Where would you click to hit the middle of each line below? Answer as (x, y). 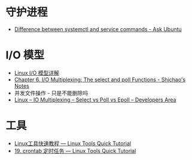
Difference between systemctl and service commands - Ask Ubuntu (98, 29)
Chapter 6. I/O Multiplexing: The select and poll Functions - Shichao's (100, 79)
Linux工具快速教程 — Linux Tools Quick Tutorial (73, 143)
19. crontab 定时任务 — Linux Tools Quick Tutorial (75, 150)
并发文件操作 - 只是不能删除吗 (51, 93)
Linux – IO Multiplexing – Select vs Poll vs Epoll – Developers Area (95, 100)
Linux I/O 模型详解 (36, 73)
